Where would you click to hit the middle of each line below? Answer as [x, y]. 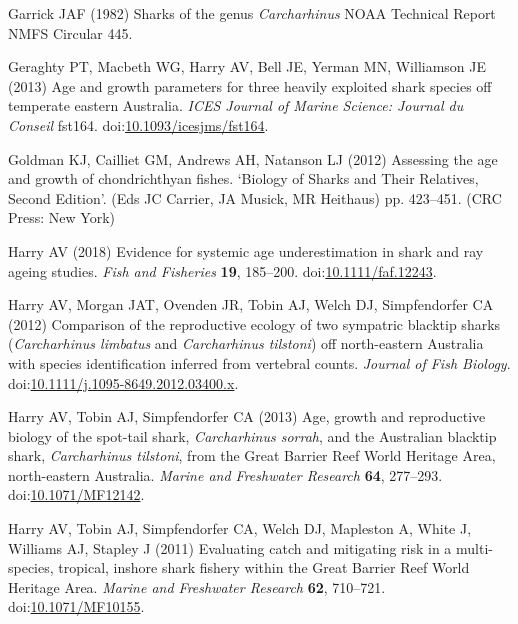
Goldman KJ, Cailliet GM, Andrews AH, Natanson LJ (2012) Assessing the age [253, 158]
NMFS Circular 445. [70, 32]
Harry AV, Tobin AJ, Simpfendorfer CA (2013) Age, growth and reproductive [247, 416]
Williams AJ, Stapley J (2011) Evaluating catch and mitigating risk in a [230, 547]
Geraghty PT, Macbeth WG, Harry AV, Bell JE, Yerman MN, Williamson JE [247, 66]
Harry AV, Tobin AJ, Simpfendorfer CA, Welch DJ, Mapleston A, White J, [240, 528]
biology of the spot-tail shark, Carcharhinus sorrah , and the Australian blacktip [252, 435]
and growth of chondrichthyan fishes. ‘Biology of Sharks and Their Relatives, [243, 178]
